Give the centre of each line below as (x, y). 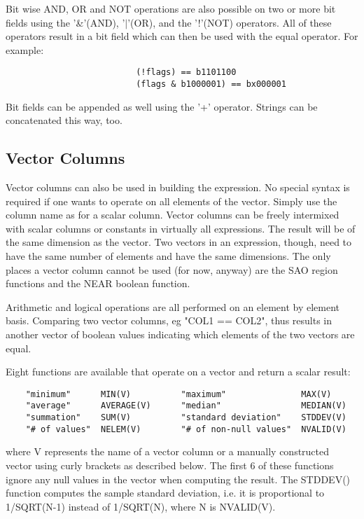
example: (25, 49)
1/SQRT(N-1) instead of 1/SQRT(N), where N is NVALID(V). (141, 506)
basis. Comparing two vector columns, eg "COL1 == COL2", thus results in (169, 320)
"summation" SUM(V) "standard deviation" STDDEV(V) (186, 418)
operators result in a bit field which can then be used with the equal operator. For (182, 36)
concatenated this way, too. (64, 120)
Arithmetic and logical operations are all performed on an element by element (173, 306)
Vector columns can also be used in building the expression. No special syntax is (178, 187)
